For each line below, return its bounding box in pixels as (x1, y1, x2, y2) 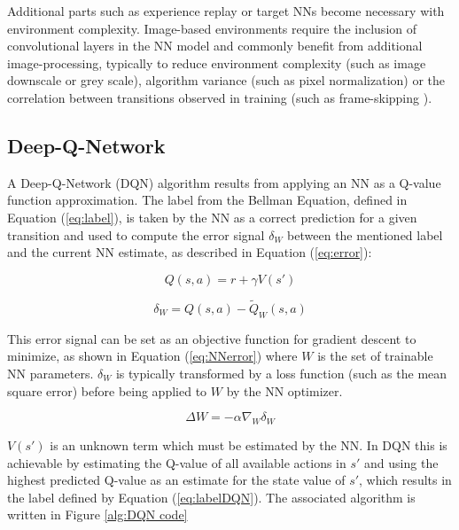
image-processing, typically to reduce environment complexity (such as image (7, 53, 426, 72)
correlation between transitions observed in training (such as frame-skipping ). (7, 88, 432, 106)
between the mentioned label (287, 225, 443, 244)
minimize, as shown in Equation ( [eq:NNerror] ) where (7, 347, 298, 365)
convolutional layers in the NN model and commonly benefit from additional (7, 36, 423, 55)
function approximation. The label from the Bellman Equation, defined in (7, 191, 408, 209)
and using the (364, 453, 439, 472)
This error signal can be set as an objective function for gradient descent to (7, 329, 416, 347)
